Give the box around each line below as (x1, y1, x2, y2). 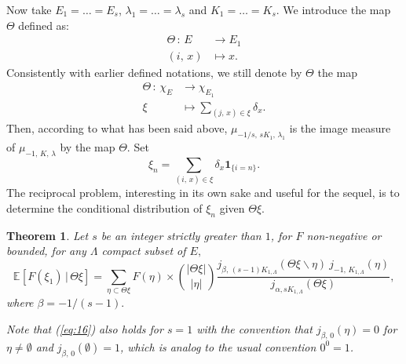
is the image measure (289, 120, 391, 136)
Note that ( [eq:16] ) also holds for (6, 320, 163, 337)
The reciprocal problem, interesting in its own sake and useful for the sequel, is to (6, 184, 400, 201)
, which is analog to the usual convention (119, 338, 316, 355)
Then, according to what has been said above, (6, 120, 228, 136)
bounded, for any (6, 242, 86, 259)
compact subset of (101, 242, 186, 259)
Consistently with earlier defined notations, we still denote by (6, 64, 302, 80)
